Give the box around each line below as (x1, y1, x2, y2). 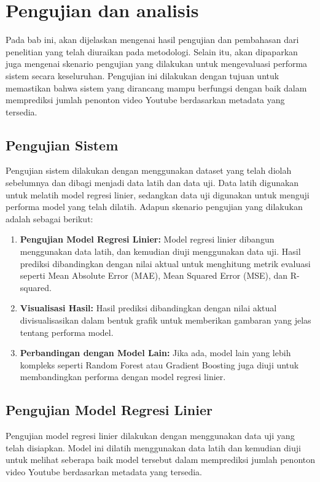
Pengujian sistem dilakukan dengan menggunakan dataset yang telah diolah (6, 164, 292, 177)
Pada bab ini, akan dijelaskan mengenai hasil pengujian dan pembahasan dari (6, 33, 299, 46)
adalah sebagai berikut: (6, 212, 93, 225)
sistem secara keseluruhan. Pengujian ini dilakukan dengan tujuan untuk (6, 69, 279, 82)
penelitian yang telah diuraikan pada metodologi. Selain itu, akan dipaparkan (6, 45, 298, 58)
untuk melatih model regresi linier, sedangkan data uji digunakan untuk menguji (6, 188, 310, 201)
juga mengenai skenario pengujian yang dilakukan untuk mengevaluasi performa (6, 57, 308, 70)
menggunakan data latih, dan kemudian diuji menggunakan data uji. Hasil (20, 245, 301, 258)
